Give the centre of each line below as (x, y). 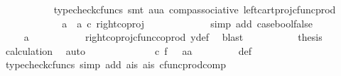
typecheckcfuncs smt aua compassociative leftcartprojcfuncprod (195, 9)
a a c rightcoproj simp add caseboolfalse (187, 23)
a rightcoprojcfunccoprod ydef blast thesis (173, 37)
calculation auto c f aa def (129, 50)
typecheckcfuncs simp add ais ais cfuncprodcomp (115, 64)
